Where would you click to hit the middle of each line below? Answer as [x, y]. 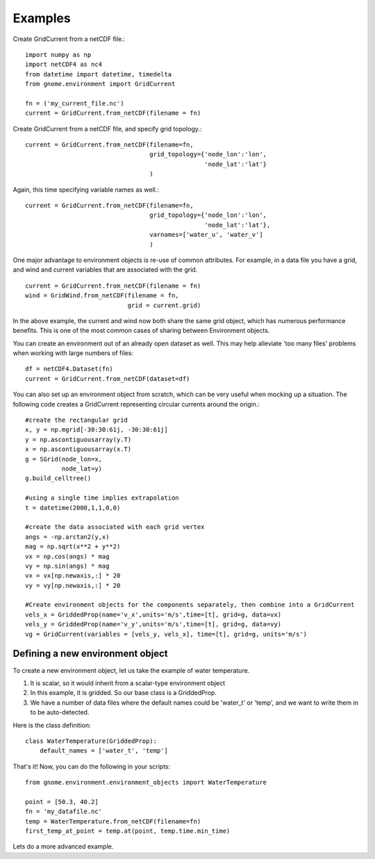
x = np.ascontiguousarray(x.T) [78, 449]
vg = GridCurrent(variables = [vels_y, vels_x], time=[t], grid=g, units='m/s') [166, 634]
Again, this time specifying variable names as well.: [86, 189]
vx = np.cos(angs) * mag [67, 556]
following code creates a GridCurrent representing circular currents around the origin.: [136, 404]
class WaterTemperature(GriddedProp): [91, 741]
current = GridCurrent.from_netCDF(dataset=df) [108, 378]
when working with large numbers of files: [73, 353]
